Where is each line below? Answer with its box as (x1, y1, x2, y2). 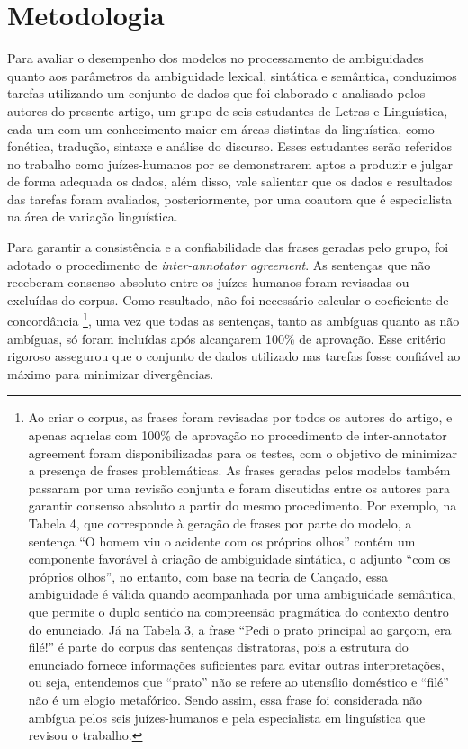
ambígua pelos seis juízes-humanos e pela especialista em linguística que (28, 708, 426, 726)
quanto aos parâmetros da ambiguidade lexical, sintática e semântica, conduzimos (7, 66, 457, 85)
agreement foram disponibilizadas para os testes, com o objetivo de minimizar (28, 443, 457, 462)
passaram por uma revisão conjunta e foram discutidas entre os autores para (28, 478, 451, 497)
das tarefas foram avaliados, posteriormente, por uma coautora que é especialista (7, 189, 453, 208)
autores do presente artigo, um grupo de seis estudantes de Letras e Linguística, (7, 101, 448, 120)
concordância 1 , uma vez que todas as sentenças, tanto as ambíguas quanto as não (7, 309, 460, 330)
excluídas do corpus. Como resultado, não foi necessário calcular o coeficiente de (7, 290, 449, 309)
